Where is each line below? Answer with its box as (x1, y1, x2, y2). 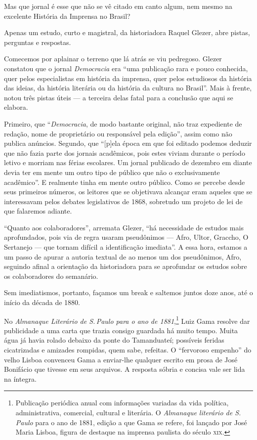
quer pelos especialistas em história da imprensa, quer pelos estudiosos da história (4, 73, 252, 83)
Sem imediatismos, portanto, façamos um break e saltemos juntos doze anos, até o (4, 287, 253, 298)
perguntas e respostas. (4, 37, 71, 47)
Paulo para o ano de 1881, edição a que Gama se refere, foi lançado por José (15, 417, 247, 427)
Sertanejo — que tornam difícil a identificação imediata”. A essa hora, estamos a (4, 242, 248, 252)
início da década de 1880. (4, 297, 80, 308)
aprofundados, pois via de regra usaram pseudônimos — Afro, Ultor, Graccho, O (4, 232, 249, 242)
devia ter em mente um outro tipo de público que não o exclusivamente (4, 167, 220, 177)
